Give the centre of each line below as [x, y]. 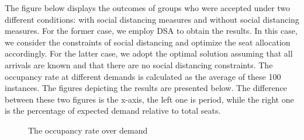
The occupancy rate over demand [88, 130]
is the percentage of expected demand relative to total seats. [113, 111]
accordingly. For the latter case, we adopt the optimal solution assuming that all [149, 53]
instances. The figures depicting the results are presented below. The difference [146, 88]
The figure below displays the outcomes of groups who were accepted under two [148, 8]
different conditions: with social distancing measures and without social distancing [152, 19]
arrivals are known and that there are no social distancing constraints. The [139, 64]
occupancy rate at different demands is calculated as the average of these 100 [143, 76]
